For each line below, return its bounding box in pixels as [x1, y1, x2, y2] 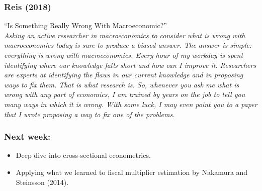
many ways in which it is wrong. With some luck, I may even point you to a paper [4, 99, 257, 109]
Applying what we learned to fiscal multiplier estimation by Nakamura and [16, 166, 248, 177]
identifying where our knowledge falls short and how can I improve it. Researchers [4, 59, 256, 70]
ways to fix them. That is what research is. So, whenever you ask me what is [4, 79, 239, 89]
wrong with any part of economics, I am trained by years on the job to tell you [4, 89, 245, 100]
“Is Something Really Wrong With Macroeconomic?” [4, 20, 167, 31]
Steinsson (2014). [16, 176, 69, 187]
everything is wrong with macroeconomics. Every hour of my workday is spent [4, 50, 243, 60]
